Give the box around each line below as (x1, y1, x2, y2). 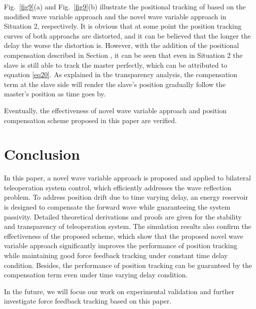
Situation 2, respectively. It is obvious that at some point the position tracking (4, 21, 242, 31)
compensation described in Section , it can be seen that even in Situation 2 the (4, 49, 243, 60)
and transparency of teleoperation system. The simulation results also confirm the (4, 221, 252, 231)
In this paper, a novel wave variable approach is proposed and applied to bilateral (4, 173, 251, 183)
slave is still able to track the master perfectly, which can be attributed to (4, 59, 227, 70)
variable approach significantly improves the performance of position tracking (4, 240, 238, 251)
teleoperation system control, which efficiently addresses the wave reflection (4, 182, 231, 192)
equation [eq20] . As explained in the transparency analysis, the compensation (4, 69, 238, 80)
